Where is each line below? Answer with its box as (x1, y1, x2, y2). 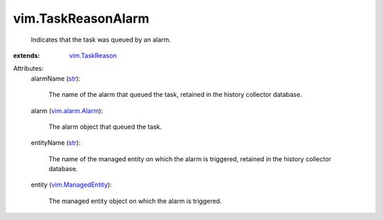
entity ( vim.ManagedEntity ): (30, 180, 113, 189)
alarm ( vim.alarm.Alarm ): (30, 106, 104, 115)
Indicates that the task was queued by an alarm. (30, 35, 172, 44)
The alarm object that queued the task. (48, 122, 162, 131)
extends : (13, 51, 40, 59)
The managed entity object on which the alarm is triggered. (48, 197, 222, 205)
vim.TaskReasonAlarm (13, 11, 150, 26)
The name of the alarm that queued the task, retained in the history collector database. (48, 91, 303, 99)
